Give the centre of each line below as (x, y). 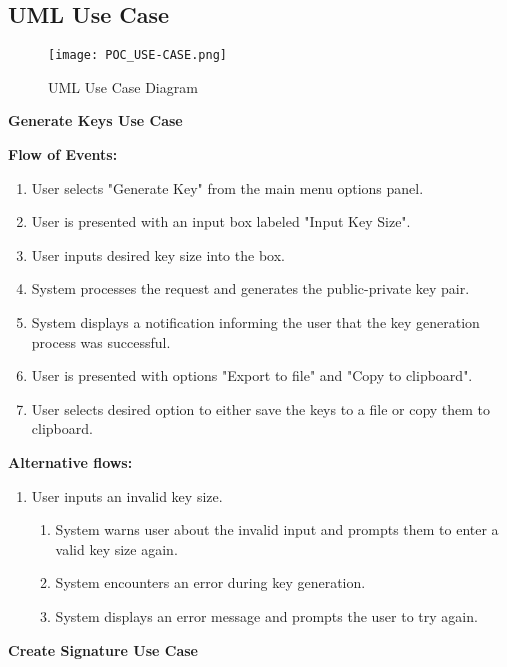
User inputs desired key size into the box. (158, 254)
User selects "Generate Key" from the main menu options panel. (227, 187)
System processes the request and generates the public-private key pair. (250, 288)
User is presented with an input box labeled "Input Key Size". (221, 221)
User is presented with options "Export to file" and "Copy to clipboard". (252, 375)
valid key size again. (116, 548)
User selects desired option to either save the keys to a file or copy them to (261, 408)
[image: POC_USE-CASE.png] (137, 55)
